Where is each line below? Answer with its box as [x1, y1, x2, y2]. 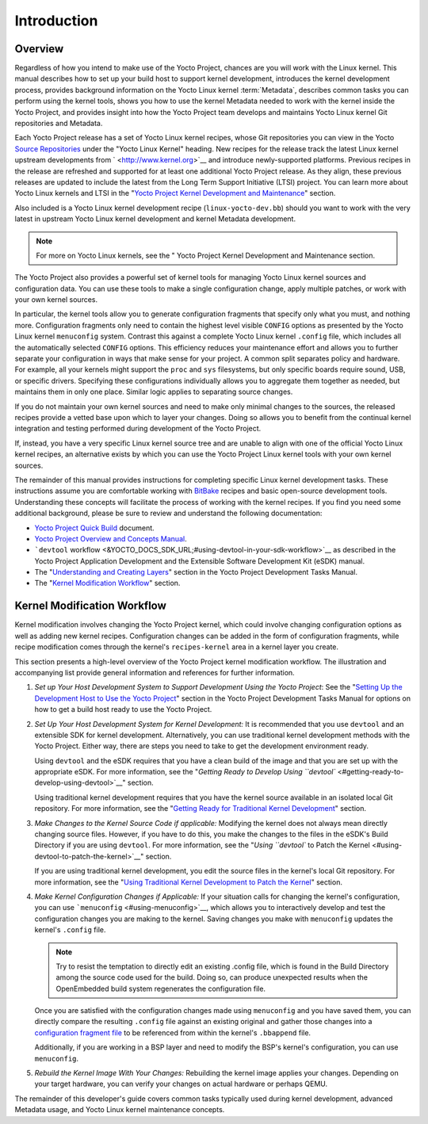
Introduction [14, 12, 98, 29]
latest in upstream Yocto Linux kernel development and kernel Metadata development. [14, 214, 296, 224]
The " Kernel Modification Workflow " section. [34, 579, 181, 588]
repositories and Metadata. [14, 119, 103, 128]
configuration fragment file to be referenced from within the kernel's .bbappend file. [34, 1027, 311, 1038]
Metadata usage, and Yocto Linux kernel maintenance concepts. [14, 1105, 225, 1114]
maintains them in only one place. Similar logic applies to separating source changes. [14, 387, 293, 396]
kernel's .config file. [34, 925, 106, 935]
